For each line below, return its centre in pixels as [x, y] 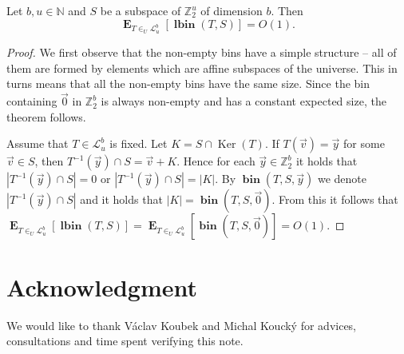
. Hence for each [216, 161]
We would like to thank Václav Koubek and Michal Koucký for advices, [182, 325]
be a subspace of [141, 10]
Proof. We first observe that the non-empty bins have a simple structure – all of [202, 52]
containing [32, 101]
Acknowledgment [102, 286]
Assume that [38, 143]
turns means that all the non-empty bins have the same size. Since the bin [188, 84]
